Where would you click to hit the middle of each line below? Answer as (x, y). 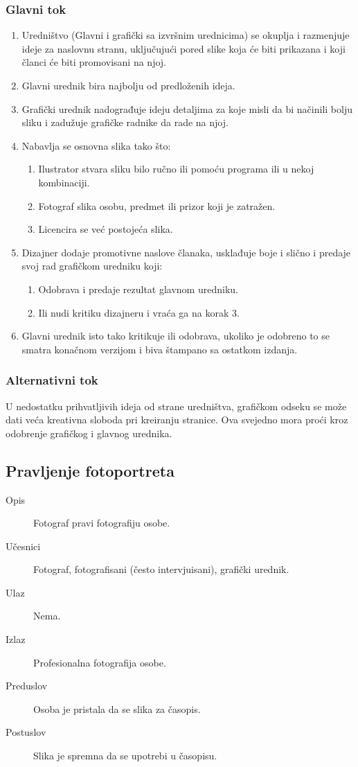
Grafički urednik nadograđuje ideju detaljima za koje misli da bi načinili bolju (187, 108)
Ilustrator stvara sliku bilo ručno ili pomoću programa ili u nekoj (176, 169)
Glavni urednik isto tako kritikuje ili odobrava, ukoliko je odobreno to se (176, 336)
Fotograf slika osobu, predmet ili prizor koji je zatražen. (157, 205)
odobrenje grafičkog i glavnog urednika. (89, 433)
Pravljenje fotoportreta (90, 470)
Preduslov (27, 686)
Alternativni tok (52, 380)
